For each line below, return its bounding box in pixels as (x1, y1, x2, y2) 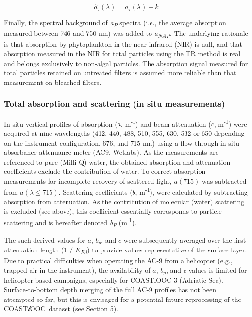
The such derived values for (4, 234, 85, 245)
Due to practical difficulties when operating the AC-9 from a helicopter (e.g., (4, 255, 233, 266)
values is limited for (188, 265, 247, 275)
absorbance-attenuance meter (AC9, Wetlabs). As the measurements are (4, 147, 218, 157)
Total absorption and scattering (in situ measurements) (4, 98, 225, 110)
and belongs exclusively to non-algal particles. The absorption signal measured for (4, 58, 248, 68)
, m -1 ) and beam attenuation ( (121, 117, 211, 129)
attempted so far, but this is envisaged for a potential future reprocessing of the (4, 294, 241, 304)
